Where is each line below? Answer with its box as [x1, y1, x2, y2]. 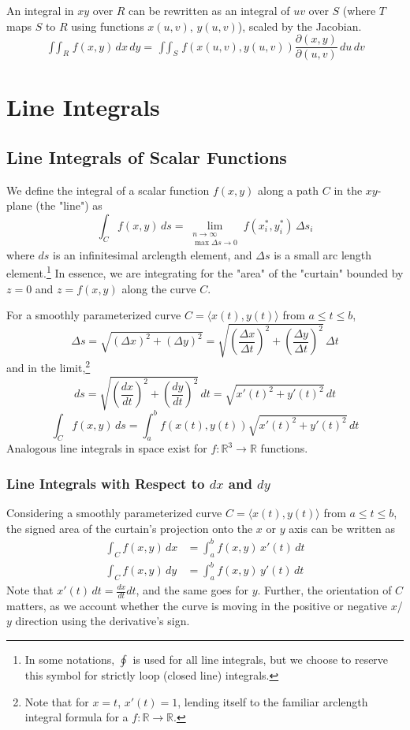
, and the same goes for [136, 582, 248, 598]
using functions [71, 17, 144, 34]
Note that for [24, 693, 89, 710]
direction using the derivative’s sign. [15, 613, 190, 629]
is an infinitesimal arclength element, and [53, 246, 252, 263]
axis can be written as [289, 520, 395, 536]
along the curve [121, 280, 196, 296]
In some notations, [24, 651, 115, 668]
